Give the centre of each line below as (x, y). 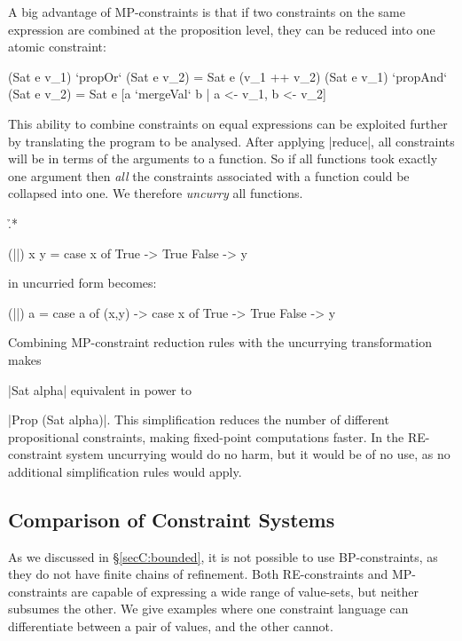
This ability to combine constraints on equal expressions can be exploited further (228, 123)
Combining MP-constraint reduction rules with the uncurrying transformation (220, 342)
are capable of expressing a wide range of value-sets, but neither (245, 591)
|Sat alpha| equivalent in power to (100, 389)
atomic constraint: (57, 47)
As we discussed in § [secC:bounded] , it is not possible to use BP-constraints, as (223, 556)
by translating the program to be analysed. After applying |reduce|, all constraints (231, 141)
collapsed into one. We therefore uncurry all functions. (156, 193)
